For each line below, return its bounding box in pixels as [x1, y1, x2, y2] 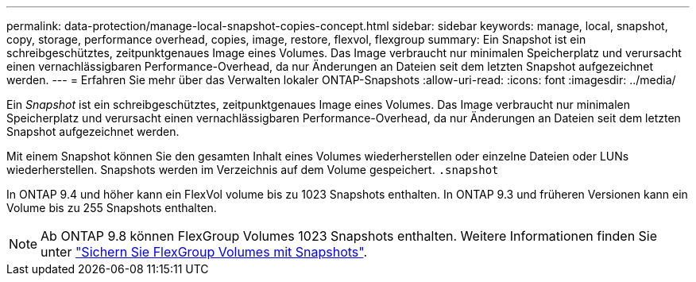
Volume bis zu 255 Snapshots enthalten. [6, 201, 217, 214]
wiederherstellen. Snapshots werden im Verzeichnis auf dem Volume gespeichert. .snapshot [6, 163, 499, 176]
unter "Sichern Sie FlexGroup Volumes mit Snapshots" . [41, 244, 368, 260]
